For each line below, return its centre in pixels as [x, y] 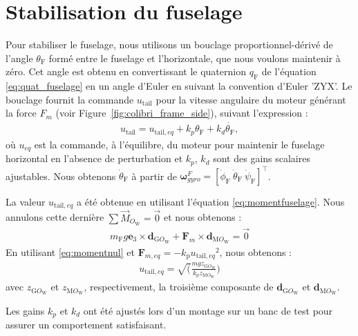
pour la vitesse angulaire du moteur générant [251, 99]
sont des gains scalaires [262, 158]
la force [21, 113]
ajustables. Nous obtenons [61, 175]
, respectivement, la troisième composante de [179, 287]
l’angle [19, 58]
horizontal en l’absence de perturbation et [94, 158]
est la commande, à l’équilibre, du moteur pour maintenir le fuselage [179, 144]
